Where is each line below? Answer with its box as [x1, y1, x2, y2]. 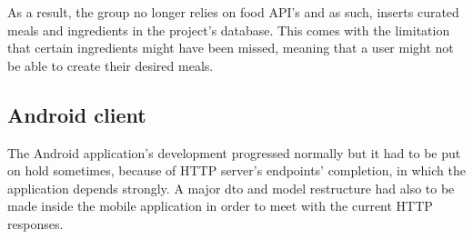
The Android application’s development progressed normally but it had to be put [7, 143, 461, 162]
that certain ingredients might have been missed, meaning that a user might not [7, 38, 454, 57]
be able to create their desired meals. [7, 55, 214, 75]
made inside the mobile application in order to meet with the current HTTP [7, 196, 433, 215]
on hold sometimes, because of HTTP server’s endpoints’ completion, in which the [7, 161, 466, 180]
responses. [7, 214, 64, 233]
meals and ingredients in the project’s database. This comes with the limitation [7, 20, 450, 39]
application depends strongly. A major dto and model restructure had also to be [7, 178, 455, 197]
